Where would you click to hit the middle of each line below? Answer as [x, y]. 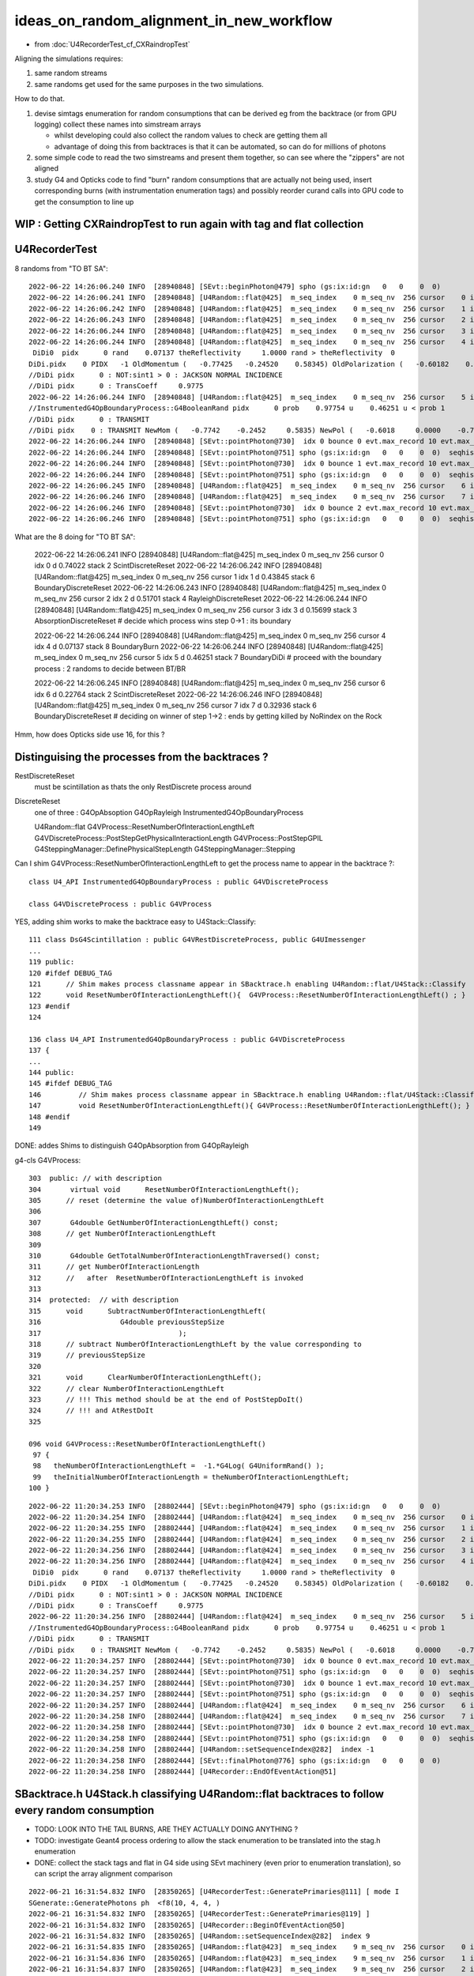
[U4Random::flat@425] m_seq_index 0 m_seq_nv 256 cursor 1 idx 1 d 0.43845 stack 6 [175, 576]
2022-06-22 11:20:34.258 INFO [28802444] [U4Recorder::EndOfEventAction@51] [183, 1771]
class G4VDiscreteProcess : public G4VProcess [120, 904]
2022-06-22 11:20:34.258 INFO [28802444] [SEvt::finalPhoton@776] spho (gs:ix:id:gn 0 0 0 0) [235, 1760]
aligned [47, 168]
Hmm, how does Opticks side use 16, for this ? [90, 734]
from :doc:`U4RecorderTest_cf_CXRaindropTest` [112, 44]
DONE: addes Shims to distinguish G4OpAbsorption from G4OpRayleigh [132, 1145]
